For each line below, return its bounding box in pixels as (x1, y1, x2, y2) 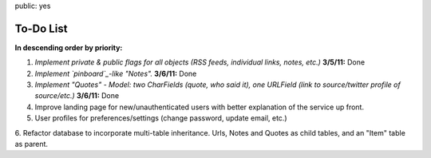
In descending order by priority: (14, 42, 123, 52)
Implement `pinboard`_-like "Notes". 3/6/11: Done (34, 69, 197, 78)
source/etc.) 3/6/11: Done (34, 91, 120, 101)
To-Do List (14, 22, 68, 35)
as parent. (14, 140, 48, 149)
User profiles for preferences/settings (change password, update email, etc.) (34, 113, 287, 123)
